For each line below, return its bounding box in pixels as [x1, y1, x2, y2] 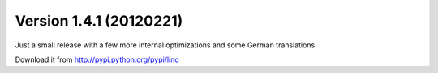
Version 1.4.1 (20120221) [15, 12, 183, 30]
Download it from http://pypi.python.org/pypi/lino [15, 55, 179, 64]
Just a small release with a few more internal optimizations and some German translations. [15, 40, 318, 50]
